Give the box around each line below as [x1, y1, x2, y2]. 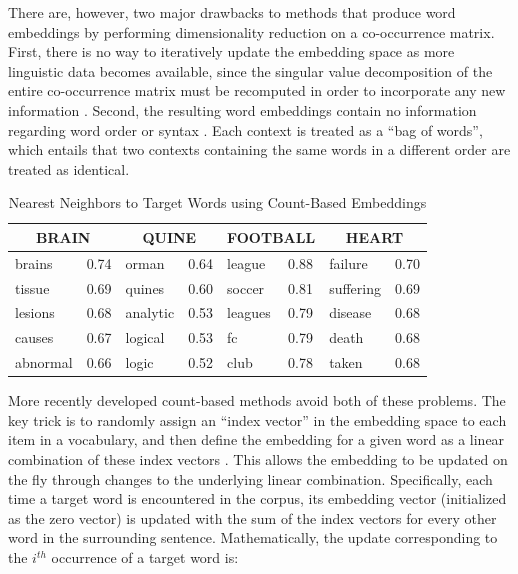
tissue [15, 277, 50, 298]
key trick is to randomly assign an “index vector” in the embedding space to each [8, 409, 507, 430]
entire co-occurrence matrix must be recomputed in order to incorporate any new [8, 80, 506, 101]
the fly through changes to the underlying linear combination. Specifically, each [8, 468, 493, 489]
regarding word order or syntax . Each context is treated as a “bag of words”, [8, 119, 483, 140]
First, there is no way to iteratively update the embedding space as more [8, 41, 455, 62]
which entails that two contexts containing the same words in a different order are [8, 139, 511, 160]
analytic [125, 302, 175, 323]
